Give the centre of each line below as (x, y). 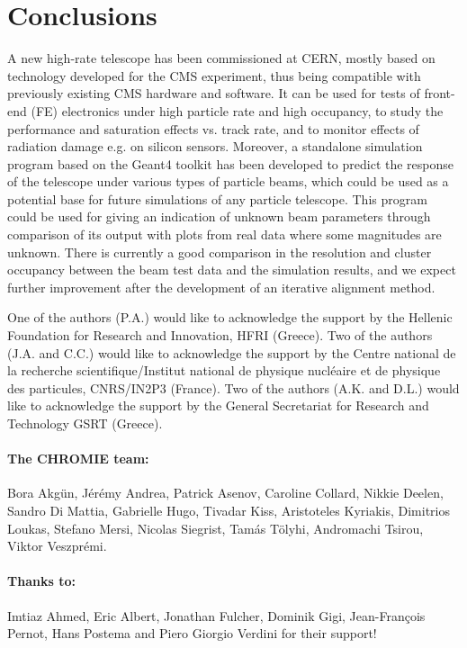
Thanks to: (41, 581)
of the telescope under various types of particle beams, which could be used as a (228, 181)
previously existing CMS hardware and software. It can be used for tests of (214, 93)
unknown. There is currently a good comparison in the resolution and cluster (220, 252)
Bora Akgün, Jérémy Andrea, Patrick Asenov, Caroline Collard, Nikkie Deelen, (225, 493)
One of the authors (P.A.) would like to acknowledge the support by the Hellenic (230, 317)
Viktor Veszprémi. (57, 546)
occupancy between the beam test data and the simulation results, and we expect (232, 270)
